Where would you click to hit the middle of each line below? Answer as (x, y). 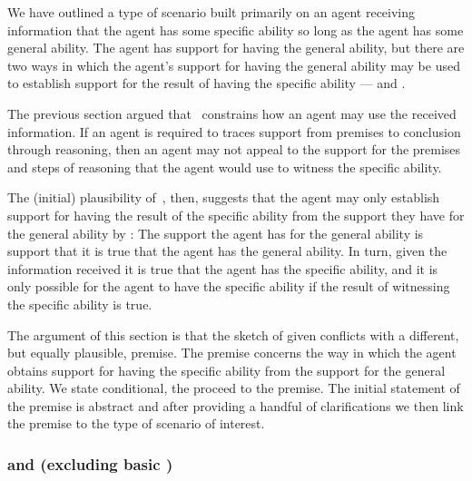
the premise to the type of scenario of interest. (136, 423)
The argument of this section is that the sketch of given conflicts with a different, (233, 334)
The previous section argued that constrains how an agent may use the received (232, 113)
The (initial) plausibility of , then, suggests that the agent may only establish (224, 197)
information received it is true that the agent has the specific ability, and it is (223, 268)
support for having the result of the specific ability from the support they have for (236, 215)
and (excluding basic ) (90, 463)
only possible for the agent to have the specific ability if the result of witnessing (229, 286)
